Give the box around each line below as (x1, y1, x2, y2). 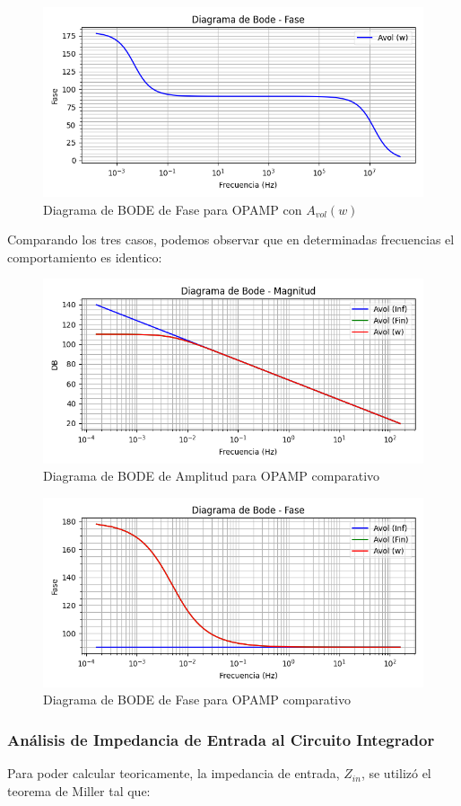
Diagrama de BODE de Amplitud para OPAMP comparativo (43, 466, 380, 485)
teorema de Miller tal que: (7, 781, 151, 800)
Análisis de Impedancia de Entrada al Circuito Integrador (7, 728, 435, 750)
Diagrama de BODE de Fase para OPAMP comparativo (43, 690, 352, 709)
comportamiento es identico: (7, 247, 162, 266)
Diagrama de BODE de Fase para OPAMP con (43, 199, 302, 218)
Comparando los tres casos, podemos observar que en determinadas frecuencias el (7, 230, 455, 249)
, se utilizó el (361, 764, 431, 783)
